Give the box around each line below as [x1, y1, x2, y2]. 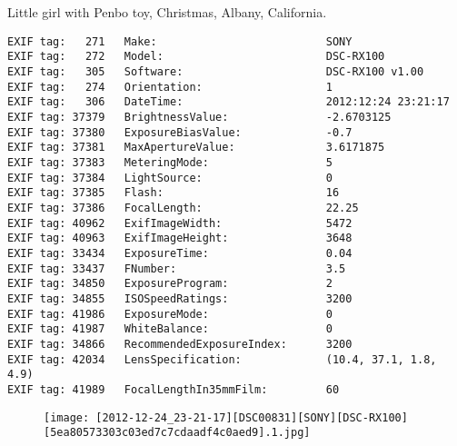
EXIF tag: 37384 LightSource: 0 [7, 171, 333, 184]
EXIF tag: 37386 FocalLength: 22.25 [7, 202, 359, 214]
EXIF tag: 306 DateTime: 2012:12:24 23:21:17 [7, 95, 450, 109]
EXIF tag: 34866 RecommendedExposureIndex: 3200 [7, 337, 353, 351]
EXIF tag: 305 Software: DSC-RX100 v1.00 [7, 65, 424, 79]
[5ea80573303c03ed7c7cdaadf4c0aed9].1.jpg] [44, 426, 311, 440]
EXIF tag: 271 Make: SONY [7, 35, 353, 48]
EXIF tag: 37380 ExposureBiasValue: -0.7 [7, 125, 353, 139]
